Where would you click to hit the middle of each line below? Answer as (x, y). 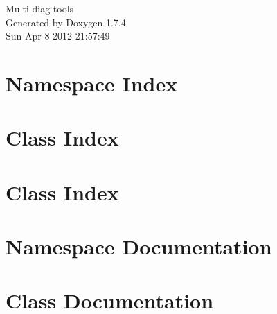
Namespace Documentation (139, 246)
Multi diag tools (40, 8)
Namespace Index (92, 83)
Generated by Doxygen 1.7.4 (66, 22)
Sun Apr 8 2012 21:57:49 (58, 36)
